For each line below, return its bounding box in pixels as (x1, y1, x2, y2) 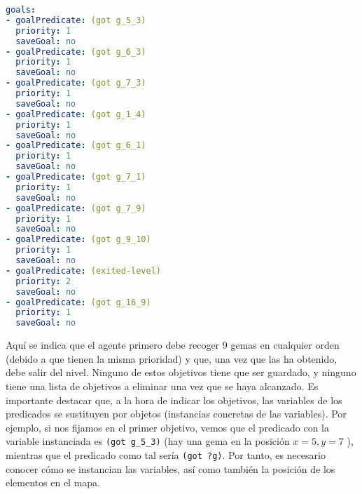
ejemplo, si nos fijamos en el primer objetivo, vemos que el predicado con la (6, 420, 329, 434)
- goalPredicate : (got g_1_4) (6, 109, 146, 119)
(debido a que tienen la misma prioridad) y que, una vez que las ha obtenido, (6, 351, 337, 366)
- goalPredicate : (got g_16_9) (6, 297, 151, 307)
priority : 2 (15, 276, 71, 286)
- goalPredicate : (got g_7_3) (6, 78, 146, 88)
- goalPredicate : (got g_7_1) (6, 172, 146, 182)
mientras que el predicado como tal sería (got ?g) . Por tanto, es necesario (6, 447, 326, 462)
